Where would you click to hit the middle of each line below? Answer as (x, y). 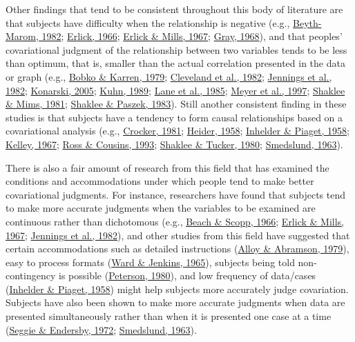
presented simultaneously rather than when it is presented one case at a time (169, 316)
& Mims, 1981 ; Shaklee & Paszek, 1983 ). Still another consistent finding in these (176, 104)
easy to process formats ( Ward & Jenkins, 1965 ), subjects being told (150, 262)
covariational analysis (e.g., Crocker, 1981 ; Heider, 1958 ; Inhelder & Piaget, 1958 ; (177, 131)
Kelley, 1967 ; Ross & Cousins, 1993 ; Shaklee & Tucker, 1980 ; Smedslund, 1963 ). (174, 144)
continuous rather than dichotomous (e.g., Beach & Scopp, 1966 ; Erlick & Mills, (175, 221)
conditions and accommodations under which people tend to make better (160, 181)
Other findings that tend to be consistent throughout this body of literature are (174, 9)
